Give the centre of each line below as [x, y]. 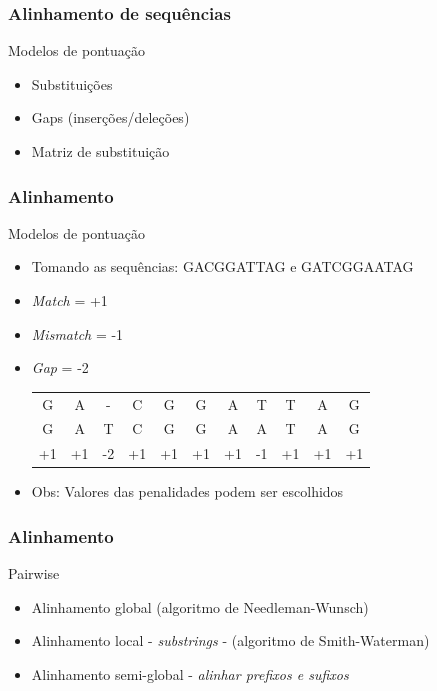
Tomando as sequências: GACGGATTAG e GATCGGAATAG [222, 266]
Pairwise [34, 573]
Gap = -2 [60, 367]
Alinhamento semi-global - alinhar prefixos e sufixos [190, 673]
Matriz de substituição [100, 151]
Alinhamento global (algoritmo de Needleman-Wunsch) [200, 606]
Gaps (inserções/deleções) [110, 117]
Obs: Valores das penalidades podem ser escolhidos [187, 491]
